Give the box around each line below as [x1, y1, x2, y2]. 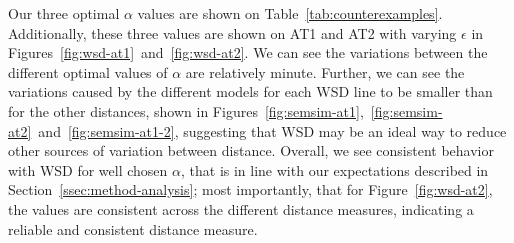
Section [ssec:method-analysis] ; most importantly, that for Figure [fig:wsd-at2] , [8, 179, 493, 200]
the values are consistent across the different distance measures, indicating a [8, 198, 474, 219]
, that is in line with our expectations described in [181, 159, 489, 180]
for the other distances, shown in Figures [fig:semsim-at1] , [8, 100, 364, 121]
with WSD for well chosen [8, 159, 168, 180]
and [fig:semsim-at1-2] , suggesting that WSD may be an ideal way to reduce [38, 120, 507, 141]
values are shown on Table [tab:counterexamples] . [137, 3, 443, 23]
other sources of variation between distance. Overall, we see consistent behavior [8, 140, 494, 161]
